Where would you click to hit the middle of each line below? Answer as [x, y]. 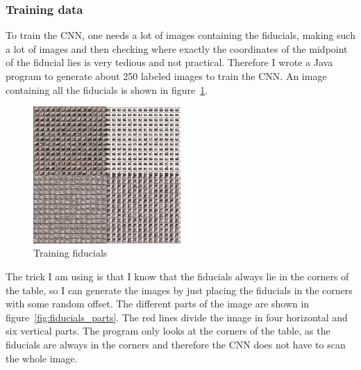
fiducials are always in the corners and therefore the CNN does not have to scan [176, 345]
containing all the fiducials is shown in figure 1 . [107, 89]
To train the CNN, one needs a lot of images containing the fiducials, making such [180, 35]
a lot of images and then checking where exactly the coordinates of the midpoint [177, 48]
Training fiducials [70, 253]
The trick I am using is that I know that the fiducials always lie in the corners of [177, 276]
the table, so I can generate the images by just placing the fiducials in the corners [179, 290]
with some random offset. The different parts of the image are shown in [158, 304]
